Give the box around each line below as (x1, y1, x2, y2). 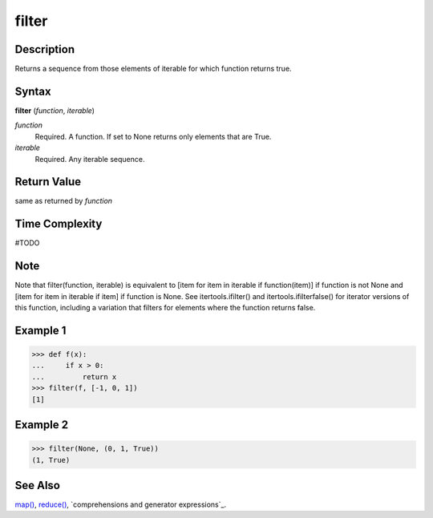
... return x (31, 372, 117, 381)
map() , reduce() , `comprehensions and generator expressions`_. (14, 500, 227, 509)
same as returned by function (14, 196, 112, 206)
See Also (14, 478, 60, 492)
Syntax (14, 84, 51, 98)
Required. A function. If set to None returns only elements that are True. (34, 132, 272, 141)
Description (14, 42, 75, 56)
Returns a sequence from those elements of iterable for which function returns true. (14, 64, 292, 74)
